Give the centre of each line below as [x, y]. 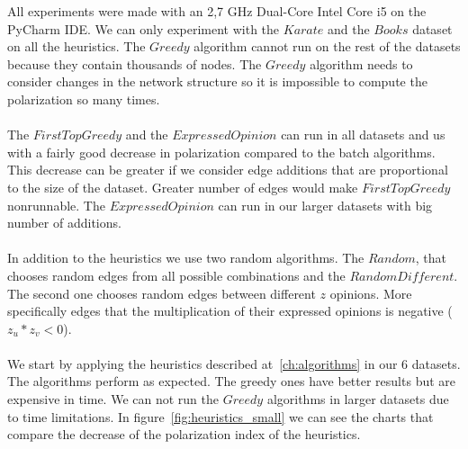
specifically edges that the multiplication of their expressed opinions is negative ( [230, 311]
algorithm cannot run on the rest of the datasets [327, 46]
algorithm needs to [361, 63]
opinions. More [371, 293]
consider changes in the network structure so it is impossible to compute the [217, 81]
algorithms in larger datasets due [358, 399]
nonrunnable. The [56, 205]
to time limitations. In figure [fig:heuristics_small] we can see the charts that [220, 416]
